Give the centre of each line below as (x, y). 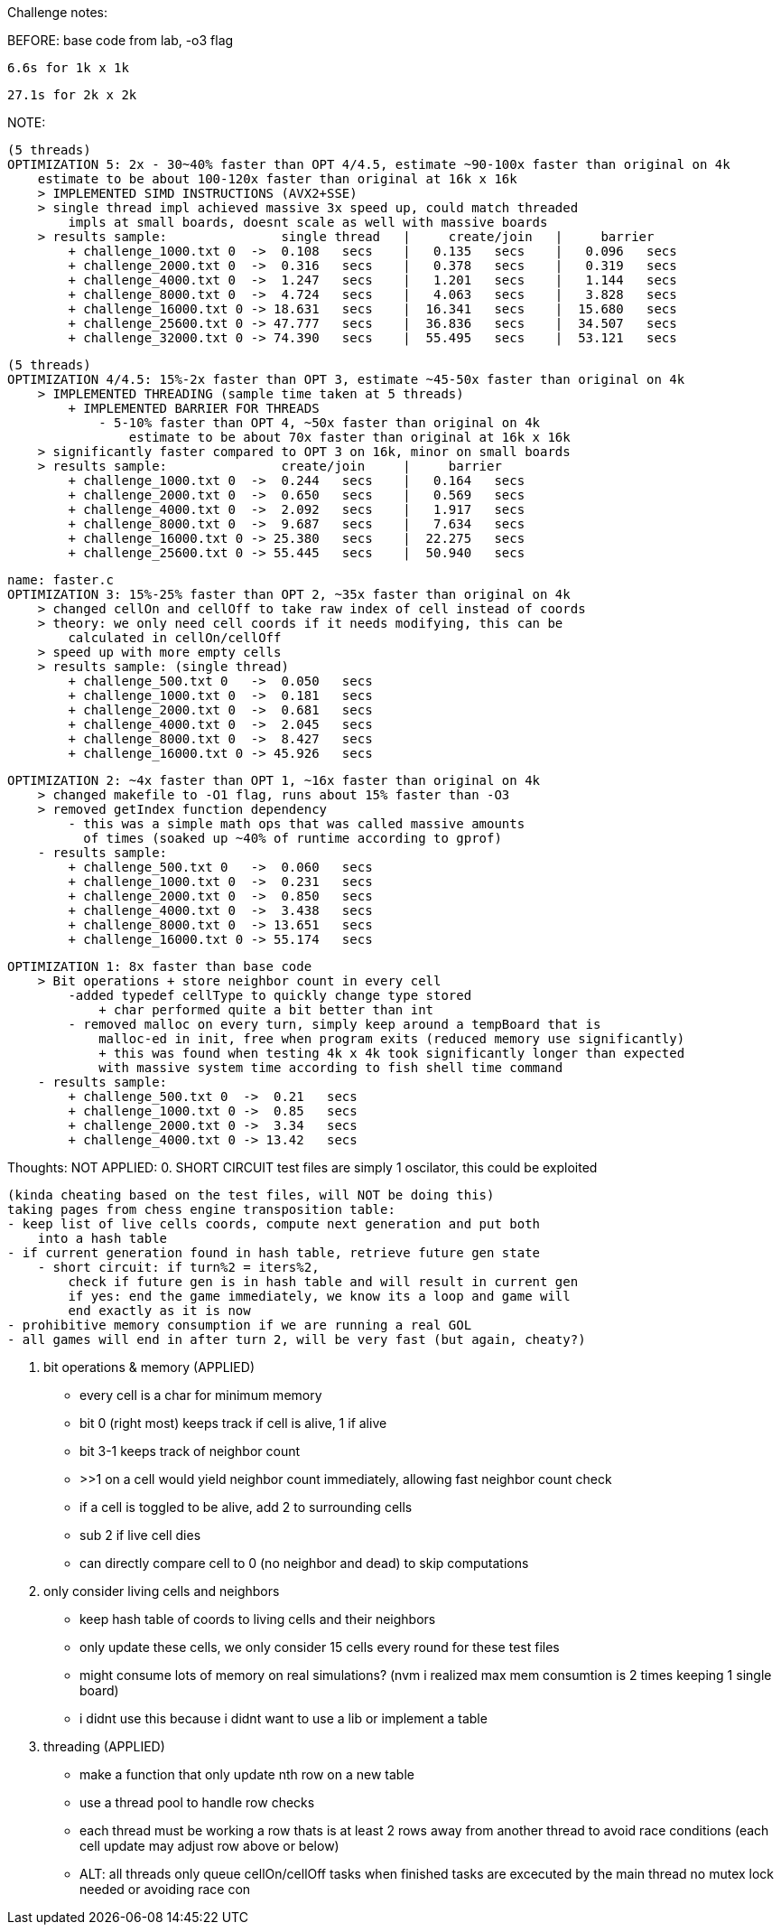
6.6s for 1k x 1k (68, 68)
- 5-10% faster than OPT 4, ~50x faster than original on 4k (320, 423)
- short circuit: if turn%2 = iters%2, (178, 1267)
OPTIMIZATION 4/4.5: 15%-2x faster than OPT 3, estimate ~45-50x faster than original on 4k (346, 379)
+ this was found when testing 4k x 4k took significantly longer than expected (392, 1053)
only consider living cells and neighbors (162, 1591)
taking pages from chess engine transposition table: (201, 1209)
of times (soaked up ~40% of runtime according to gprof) (293, 838)
